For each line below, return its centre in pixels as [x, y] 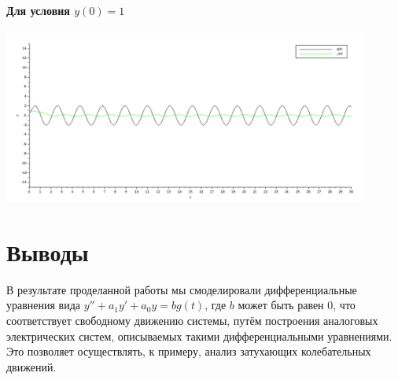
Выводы [48, 251]
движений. [31, 366]
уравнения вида [44, 305]
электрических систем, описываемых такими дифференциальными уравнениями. [199, 336]
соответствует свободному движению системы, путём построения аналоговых [192, 320]
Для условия [38, 10]
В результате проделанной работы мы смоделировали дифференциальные [182, 289]
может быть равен [281, 305]
